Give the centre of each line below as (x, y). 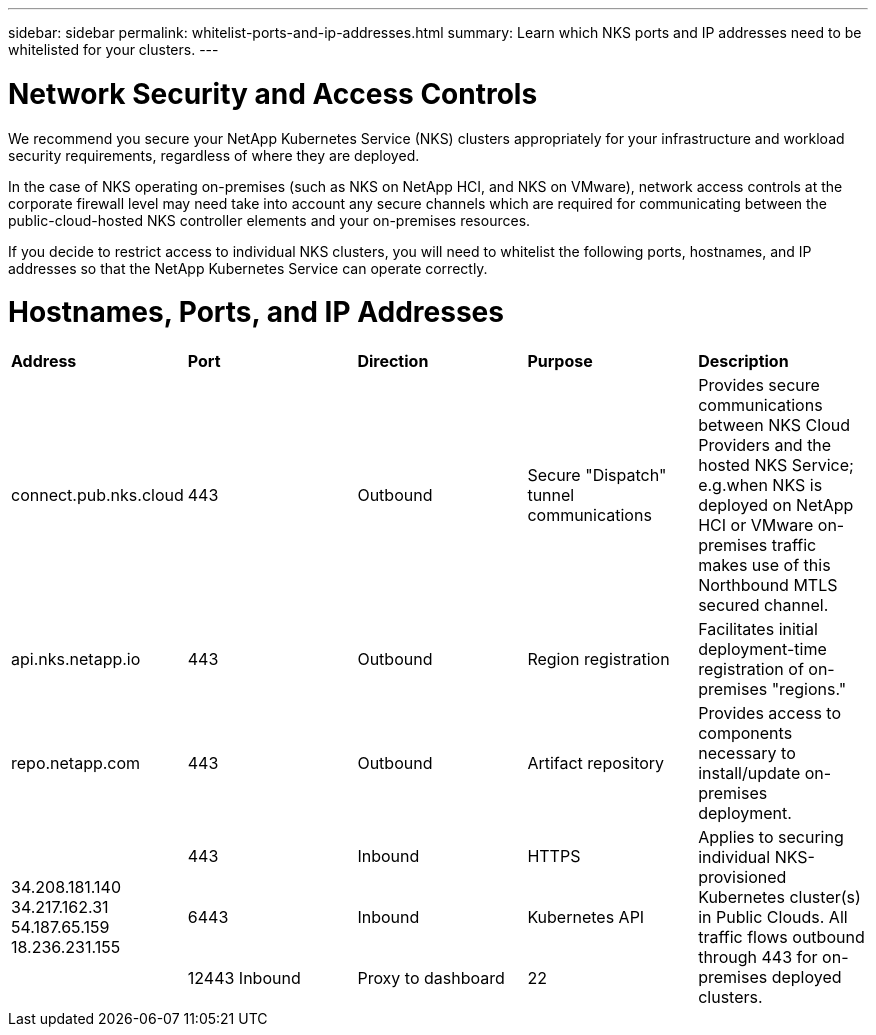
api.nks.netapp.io (76, 659)
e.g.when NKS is (760, 485)
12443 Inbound (244, 978)
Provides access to (770, 713)
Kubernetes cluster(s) (779, 897)
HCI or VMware (756, 525)
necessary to (747, 753)
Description (743, 361)
